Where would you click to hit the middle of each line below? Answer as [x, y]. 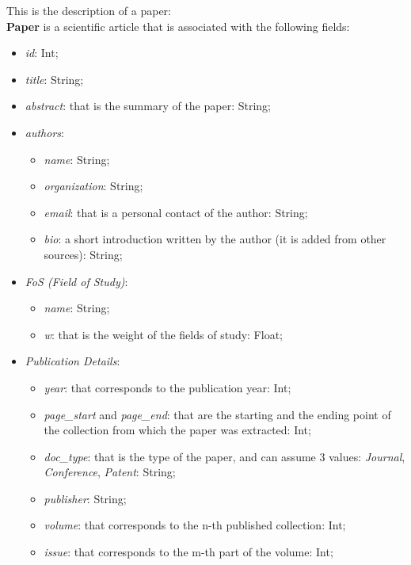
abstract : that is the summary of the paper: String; [148, 106]
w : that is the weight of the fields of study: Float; [163, 334]
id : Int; [42, 53]
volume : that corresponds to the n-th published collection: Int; [195, 525]
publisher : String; [85, 498]
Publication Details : [72, 361]
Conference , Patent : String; [110, 472]
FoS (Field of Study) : [76, 281]
